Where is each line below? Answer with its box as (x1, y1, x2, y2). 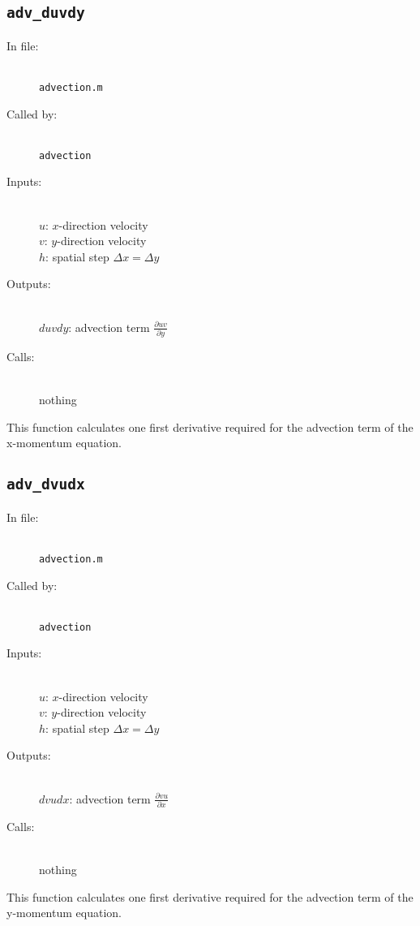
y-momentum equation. (6, 904, 122, 921)
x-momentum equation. (6, 434, 122, 451)
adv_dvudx (6, 476, 85, 493)
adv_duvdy (6, 4, 85, 22)
